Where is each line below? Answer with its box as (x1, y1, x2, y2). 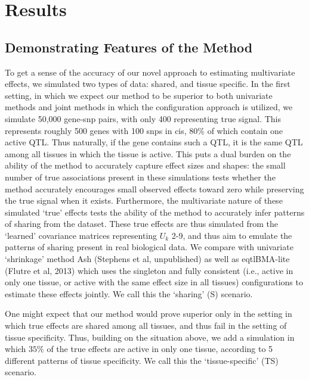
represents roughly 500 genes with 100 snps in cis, (5, 124, 187, 136)
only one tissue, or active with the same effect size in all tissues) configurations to (5, 276, 303, 288)
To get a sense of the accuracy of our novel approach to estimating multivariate (5, 66, 295, 78)
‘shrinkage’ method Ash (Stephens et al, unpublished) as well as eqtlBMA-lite (5, 253, 290, 265)
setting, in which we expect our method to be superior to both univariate (5, 89, 273, 101)
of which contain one (207, 124, 283, 136)
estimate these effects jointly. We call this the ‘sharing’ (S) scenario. (5, 287, 253, 300)
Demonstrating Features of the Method (5, 38, 253, 56)
